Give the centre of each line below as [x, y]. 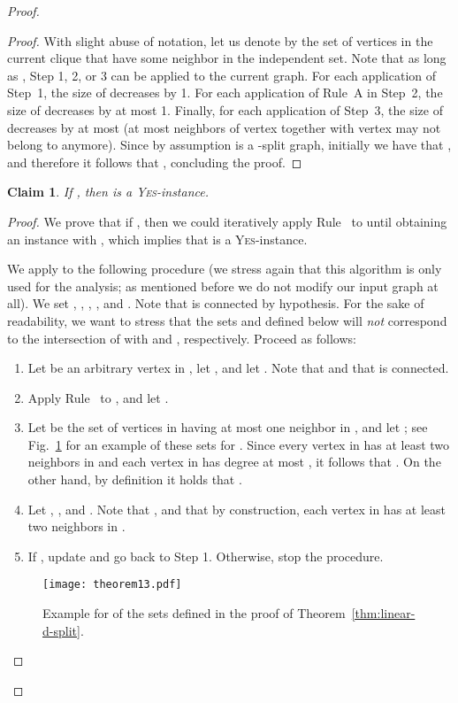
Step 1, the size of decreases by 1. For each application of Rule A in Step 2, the [225, 93]
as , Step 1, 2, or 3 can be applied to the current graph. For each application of [222, 75]
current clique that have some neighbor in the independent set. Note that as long [227, 58]
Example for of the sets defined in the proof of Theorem [194, 613]
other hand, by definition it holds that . [135, 479]
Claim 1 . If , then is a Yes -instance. [108, 192]
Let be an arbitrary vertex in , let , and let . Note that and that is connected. [238, 368]
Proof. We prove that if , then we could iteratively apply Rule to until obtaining [227, 221]
